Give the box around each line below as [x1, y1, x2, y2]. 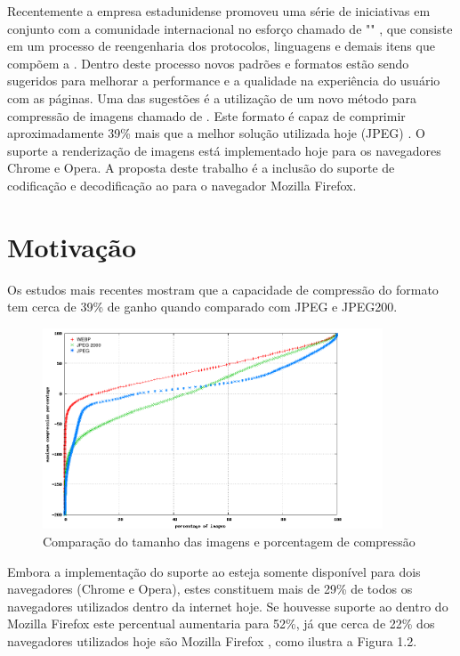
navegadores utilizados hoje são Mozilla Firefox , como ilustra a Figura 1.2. [7, 632, 417, 651]
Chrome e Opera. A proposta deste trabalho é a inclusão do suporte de [7, 158, 395, 177]
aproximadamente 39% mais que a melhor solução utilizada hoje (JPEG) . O [7, 124, 425, 142]
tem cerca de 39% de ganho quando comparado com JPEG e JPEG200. [7, 297, 398, 316]
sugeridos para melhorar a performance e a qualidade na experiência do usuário [7, 71, 440, 90]
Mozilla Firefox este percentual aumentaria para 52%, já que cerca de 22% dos [7, 614, 435, 633]
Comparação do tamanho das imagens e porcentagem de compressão [43, 532, 416, 551]
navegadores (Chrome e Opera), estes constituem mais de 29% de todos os [7, 579, 413, 598]
